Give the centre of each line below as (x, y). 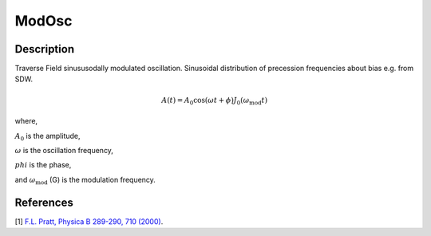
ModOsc (43, 21)
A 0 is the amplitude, (47, 137)
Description (45, 49)
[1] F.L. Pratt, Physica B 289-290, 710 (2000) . (89, 221)
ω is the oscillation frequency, (64, 150)
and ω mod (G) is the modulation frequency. (85, 181)
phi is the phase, (43, 165)
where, (26, 121)
